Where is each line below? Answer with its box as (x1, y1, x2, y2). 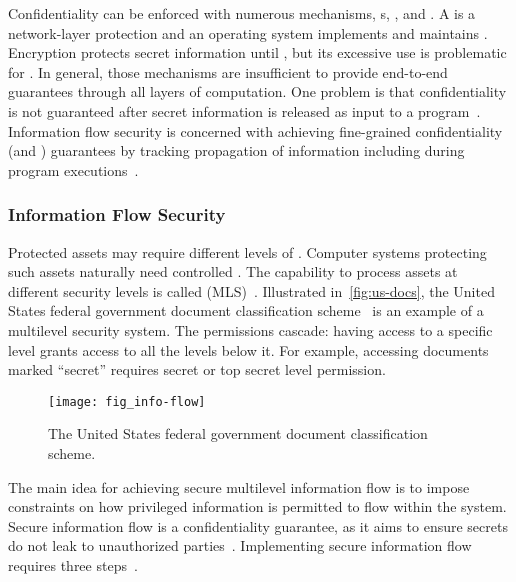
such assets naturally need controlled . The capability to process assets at (8, 261, 458, 282)
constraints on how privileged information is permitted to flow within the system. (8, 496, 507, 517)
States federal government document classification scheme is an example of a (8, 300, 484, 321)
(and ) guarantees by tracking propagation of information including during (8, 140, 465, 161)
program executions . (8, 159, 139, 180)
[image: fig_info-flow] (48, 394, 206, 409)
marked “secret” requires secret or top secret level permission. (8, 359, 386, 380)
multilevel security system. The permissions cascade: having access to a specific (8, 319, 493, 340)
